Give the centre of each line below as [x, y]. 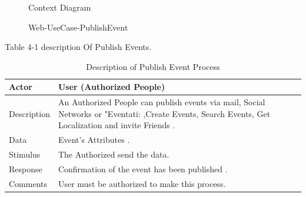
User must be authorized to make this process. [142, 183]
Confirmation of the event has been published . [143, 168]
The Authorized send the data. [114, 154]
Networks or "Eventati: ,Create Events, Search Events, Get [164, 113]
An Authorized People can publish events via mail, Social [162, 102]
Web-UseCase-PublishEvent [78, 27]
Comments [28, 183]
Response [26, 168]
